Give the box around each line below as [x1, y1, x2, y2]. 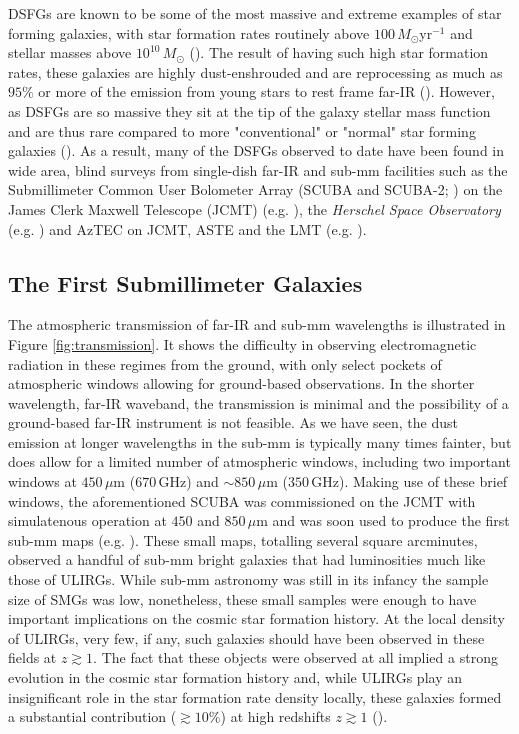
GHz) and [158, 471, 219, 492]
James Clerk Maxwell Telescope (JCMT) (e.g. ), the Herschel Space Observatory [8, 198, 501, 219]
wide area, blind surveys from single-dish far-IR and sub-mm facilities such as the [8, 159, 508, 180]
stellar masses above [8, 42, 132, 63]
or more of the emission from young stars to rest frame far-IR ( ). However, [38, 81, 495, 102]
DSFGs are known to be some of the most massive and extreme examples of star [8, 3, 502, 23]
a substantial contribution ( [8, 706, 177, 727]
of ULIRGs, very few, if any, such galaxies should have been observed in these [8, 627, 485, 648]
